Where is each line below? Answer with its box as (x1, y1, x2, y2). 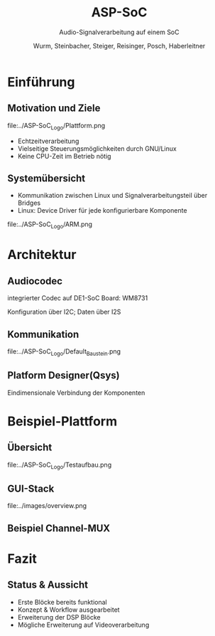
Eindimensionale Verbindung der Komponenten (7, 388, 145, 397)
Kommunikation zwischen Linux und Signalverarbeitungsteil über (17, 191, 208, 200)
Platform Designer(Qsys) (7, 369, 120, 381)
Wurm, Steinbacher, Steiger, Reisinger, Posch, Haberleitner (33, 41, 206, 50)
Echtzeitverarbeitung (17, 137, 79, 145)
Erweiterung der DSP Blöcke (17, 613, 101, 621)
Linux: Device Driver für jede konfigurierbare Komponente (17, 206, 187, 215)
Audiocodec (7, 275, 62, 287)
